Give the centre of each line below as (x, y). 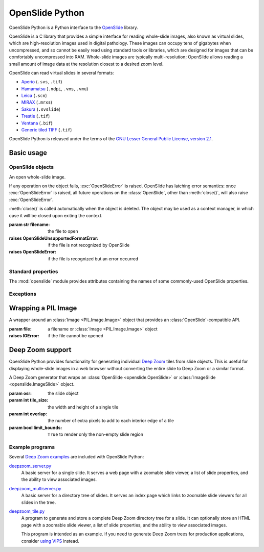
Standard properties (33, 271)
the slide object (63, 393)
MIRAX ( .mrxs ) (37, 102)
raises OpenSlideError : (33, 252)
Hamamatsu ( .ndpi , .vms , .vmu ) (55, 89)
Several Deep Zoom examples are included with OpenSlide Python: (77, 457)
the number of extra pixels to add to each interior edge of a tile (111, 421)
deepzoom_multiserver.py (35, 488)
